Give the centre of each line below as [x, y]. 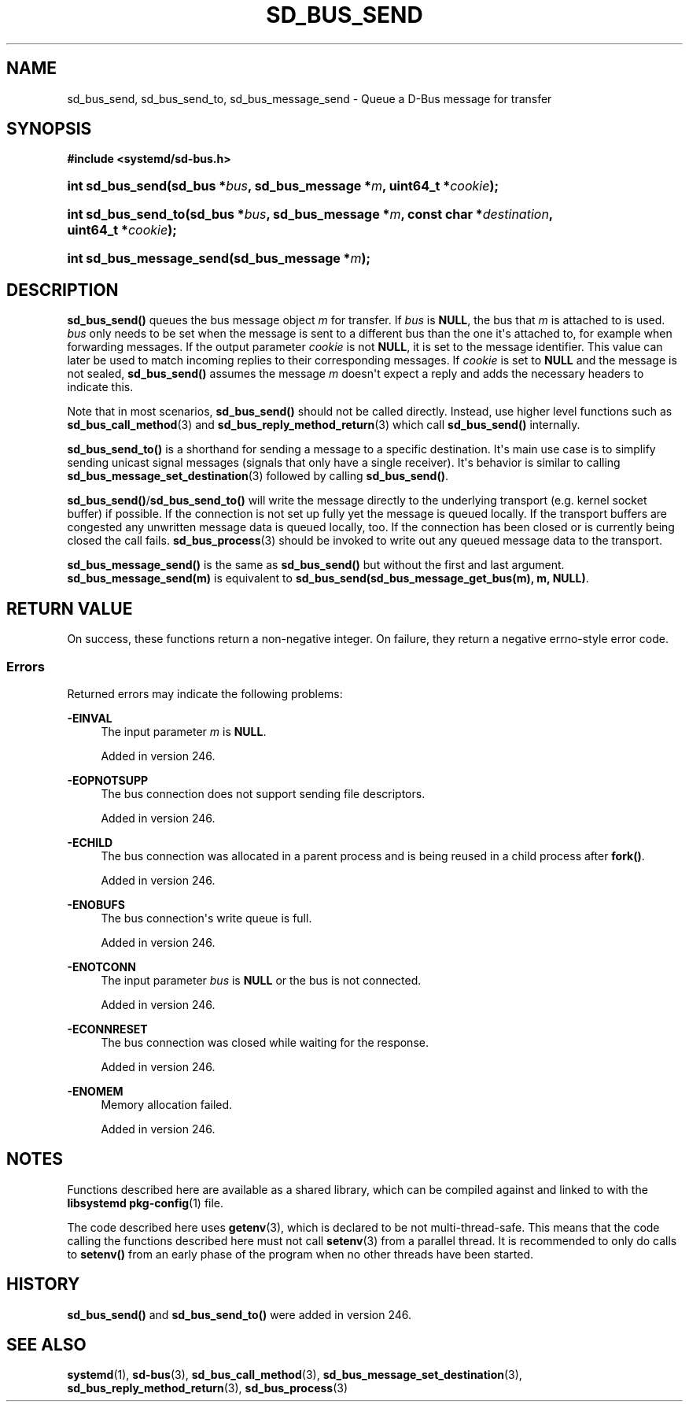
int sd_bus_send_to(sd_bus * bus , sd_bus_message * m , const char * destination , [310, 214]
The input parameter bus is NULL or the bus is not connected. [261, 980]
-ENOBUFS [96, 904]
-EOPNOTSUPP [108, 780]
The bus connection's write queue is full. [206, 918]
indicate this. [100, 387]
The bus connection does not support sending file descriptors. [263, 793]
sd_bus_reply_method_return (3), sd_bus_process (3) [208, 1388]
